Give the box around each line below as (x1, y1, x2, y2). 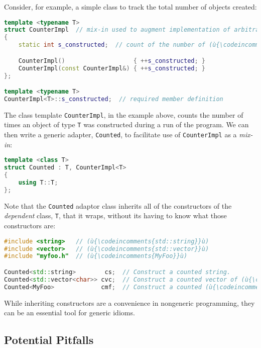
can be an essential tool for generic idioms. (4, 307, 135, 318)
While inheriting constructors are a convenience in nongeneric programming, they (4, 297, 255, 308)
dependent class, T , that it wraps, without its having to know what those (4, 210, 227, 221)
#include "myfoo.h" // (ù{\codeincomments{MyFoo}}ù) (4, 252, 188, 260)
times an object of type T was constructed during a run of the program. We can (4, 119, 249, 130)
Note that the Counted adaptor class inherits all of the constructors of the (4, 200, 232, 211)
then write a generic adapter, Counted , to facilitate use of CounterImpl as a (4, 129, 237, 140)
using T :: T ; (18, 179, 58, 186)
